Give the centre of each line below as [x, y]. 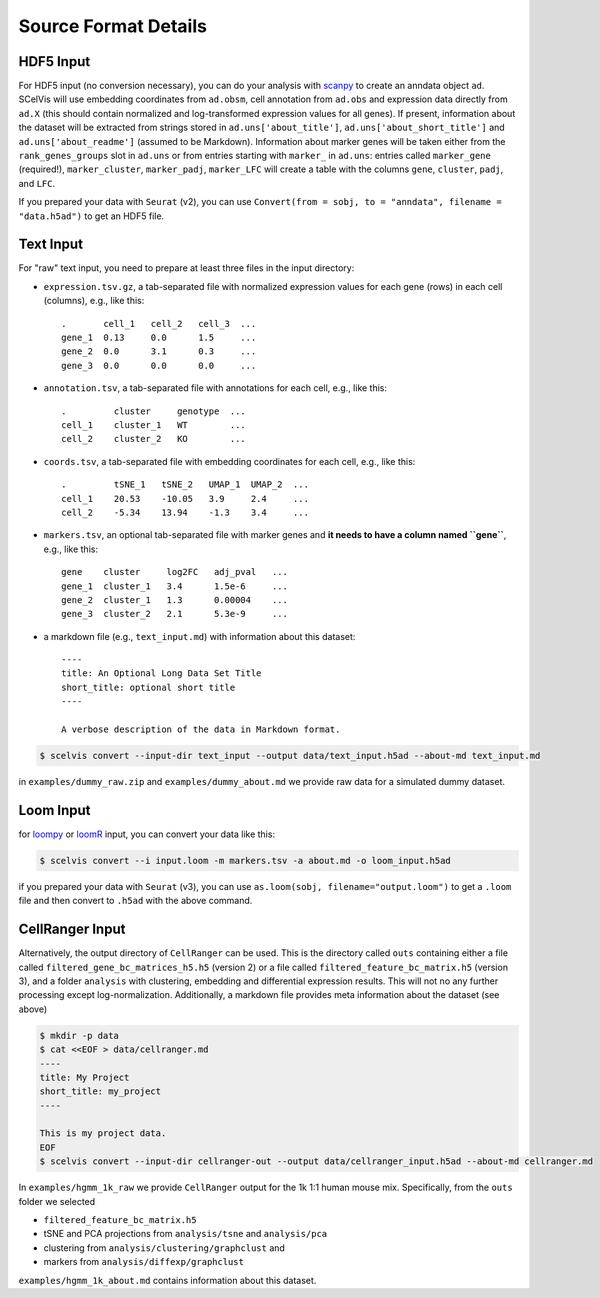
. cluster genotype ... [154, 411]
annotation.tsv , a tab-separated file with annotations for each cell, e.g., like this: [215, 388]
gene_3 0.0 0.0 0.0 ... [159, 365]
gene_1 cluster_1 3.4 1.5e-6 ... [175, 586]
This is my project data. [103, 1133]
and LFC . [36, 183]
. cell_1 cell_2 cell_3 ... [159, 323]
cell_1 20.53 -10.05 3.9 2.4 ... [185, 498]
